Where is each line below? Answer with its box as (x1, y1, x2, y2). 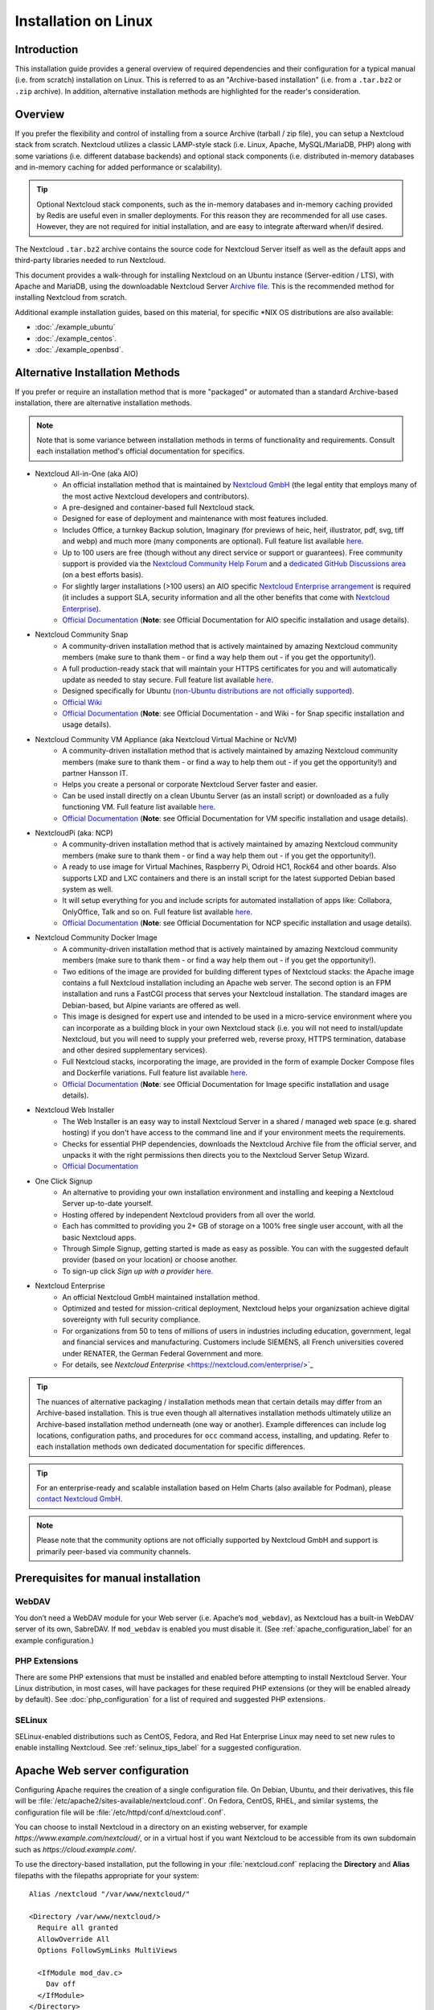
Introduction (14, 43, 79, 56)
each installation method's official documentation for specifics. (36, 446, 245, 456)
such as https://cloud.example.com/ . (14, 1844, 137, 1854)
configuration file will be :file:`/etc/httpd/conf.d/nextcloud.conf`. (14, 1807, 227, 1817)
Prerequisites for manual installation (14, 1572, 201, 1585)
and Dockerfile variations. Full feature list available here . (62, 1068, 248, 1077)
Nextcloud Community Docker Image (35, 933, 158, 942)
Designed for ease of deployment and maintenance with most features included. (62, 514, 329, 523)
